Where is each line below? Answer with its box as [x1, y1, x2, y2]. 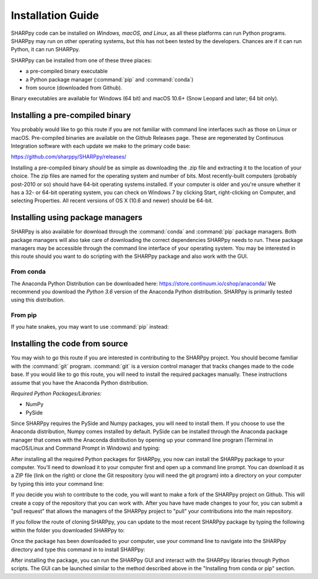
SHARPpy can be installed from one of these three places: [11, 57, 153, 64]
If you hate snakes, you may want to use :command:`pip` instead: [11, 323, 169, 331]
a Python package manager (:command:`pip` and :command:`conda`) [25, 76, 194, 83]
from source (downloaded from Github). [25, 84, 122, 91]
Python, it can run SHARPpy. [11, 46, 80, 53]
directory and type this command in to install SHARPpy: [11, 546, 145, 553]
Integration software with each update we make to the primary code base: [11, 142, 191, 149]
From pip [11, 311, 37, 319]
